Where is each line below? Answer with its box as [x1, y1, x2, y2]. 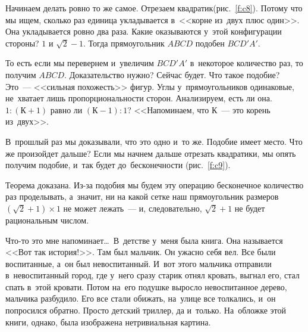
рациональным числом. [5, 213, 89, 226]
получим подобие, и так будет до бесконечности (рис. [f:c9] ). [5, 159, 231, 171]
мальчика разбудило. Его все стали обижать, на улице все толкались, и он [5, 292, 276, 305]
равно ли [50, 103, 83, 116]
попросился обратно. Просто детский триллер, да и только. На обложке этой [5, 304, 286, 317]
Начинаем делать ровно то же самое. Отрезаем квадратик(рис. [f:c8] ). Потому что [5, 2, 303, 14]
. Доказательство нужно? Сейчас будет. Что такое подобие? [64, 68, 280, 80]
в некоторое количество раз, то [190, 57, 303, 69]
